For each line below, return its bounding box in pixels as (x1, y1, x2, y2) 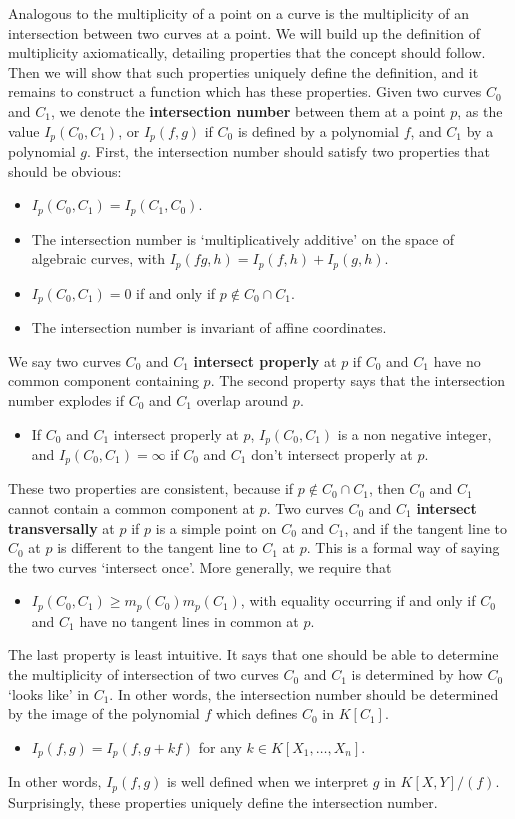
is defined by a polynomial (237, 120, 400, 141)
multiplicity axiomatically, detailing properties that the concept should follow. (8, 42, 486, 63)
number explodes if (8, 389, 125, 410)
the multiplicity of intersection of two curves (8, 664, 279, 685)
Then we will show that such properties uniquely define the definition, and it (8, 61, 479, 82)
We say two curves (8, 350, 121, 371)
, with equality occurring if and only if (240, 590, 476, 611)
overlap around (196, 389, 289, 410)
